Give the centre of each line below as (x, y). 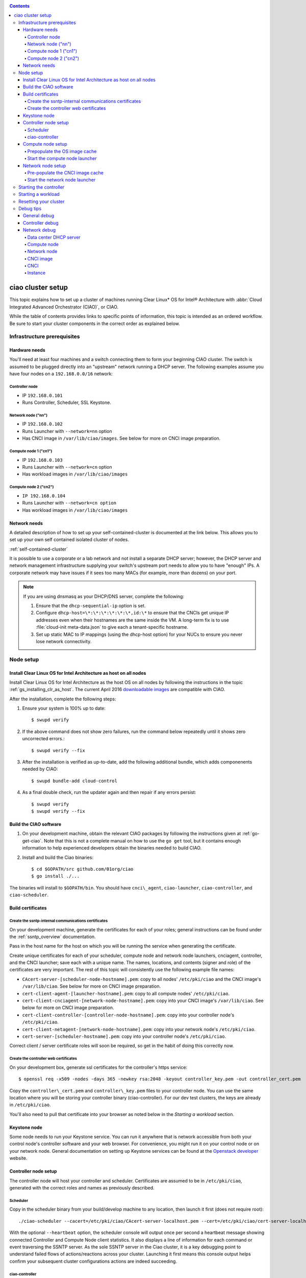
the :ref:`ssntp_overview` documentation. (53, 937)
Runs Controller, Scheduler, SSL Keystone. (67, 403)
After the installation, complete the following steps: (63, 699)
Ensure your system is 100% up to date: (64, 709)
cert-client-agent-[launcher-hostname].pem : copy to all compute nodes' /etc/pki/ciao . (126, 993)
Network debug (40, 230)
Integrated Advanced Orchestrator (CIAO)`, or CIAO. (64, 307)
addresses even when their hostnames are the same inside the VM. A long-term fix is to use (132, 620)
